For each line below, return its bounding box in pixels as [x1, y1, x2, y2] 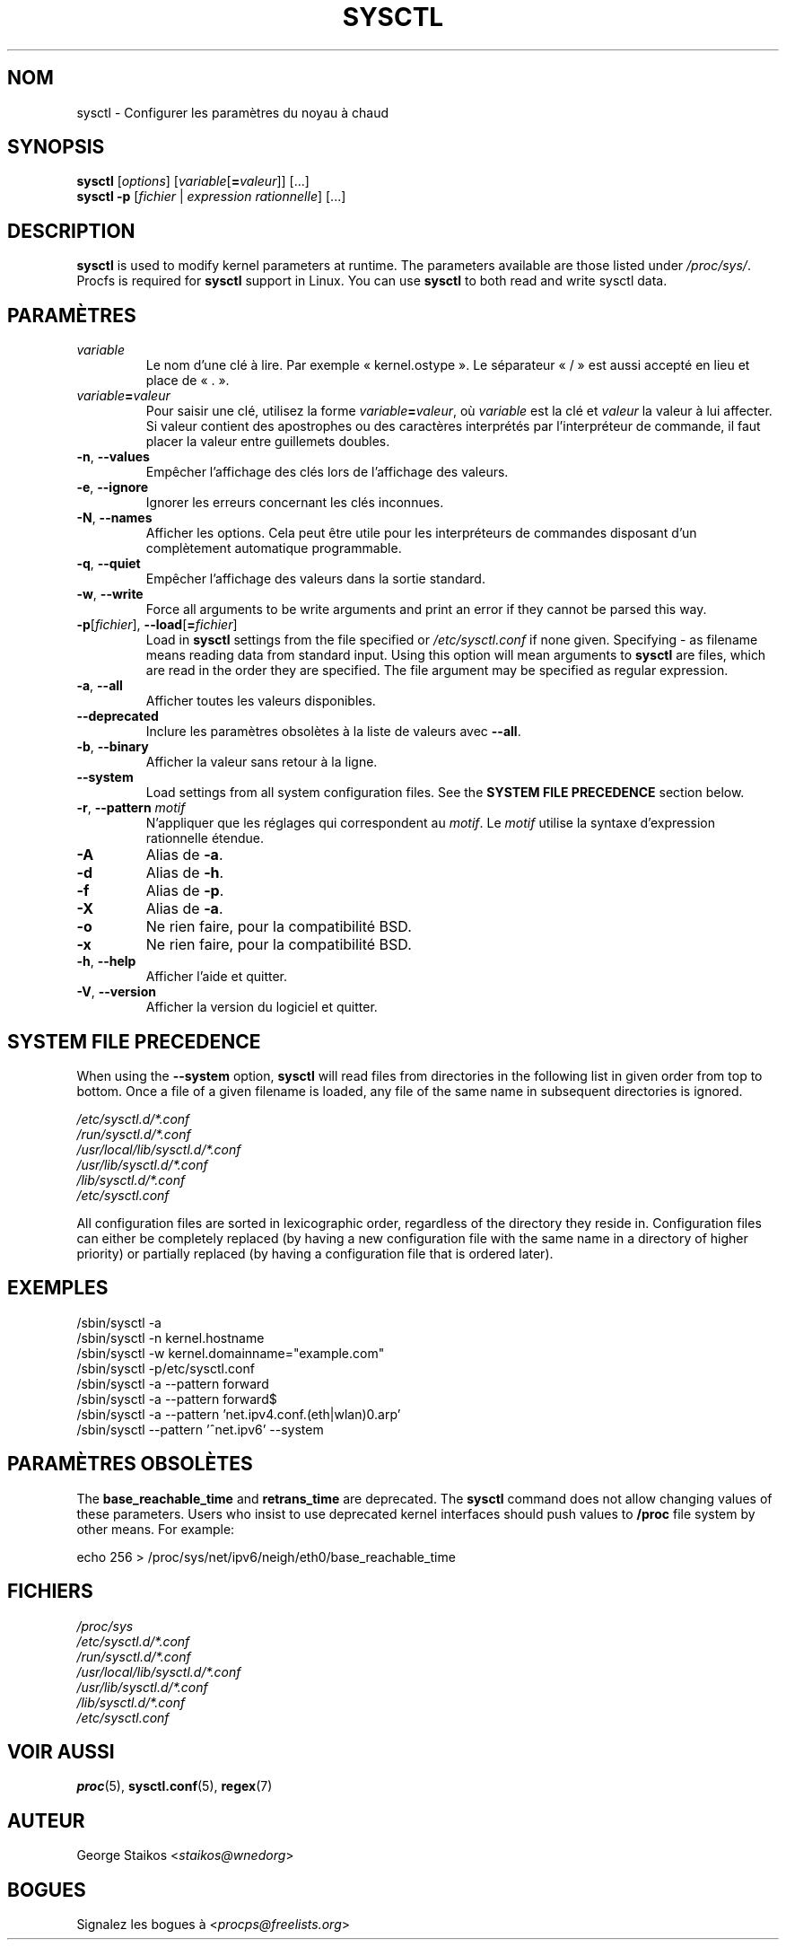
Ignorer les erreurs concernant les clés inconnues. [145, 495, 444, 511]
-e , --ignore [76, 479, 149, 496]
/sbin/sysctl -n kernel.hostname [76, 1329, 265, 1346]
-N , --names [76, 510, 153, 526]
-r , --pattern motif [76, 800, 186, 816]
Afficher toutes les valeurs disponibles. [145, 693, 376, 709]
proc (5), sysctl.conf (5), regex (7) [76, 1778, 273, 1794]
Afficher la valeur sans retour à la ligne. [145, 754, 378, 770]
